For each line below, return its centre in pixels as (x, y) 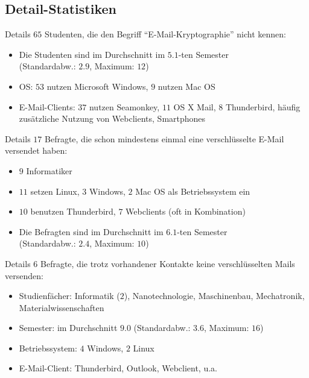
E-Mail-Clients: (47, 106)
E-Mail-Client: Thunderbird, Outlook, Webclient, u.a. (118, 368)
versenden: (24, 275)
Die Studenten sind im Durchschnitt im (92, 54)
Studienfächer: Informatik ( (69, 296)
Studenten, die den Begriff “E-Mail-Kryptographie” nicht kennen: (165, 34)
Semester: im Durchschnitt (68, 328)
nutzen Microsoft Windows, (97, 86)
